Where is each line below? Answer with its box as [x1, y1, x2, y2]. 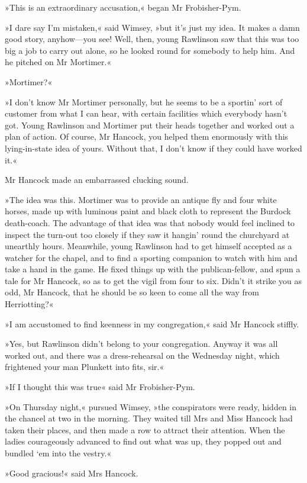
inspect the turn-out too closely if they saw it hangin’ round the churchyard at [5, 228, 290, 240]
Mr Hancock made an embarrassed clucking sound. [5, 173, 189, 186]
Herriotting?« [5, 298, 54, 310]
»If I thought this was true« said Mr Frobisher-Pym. [5, 381, 195, 393]
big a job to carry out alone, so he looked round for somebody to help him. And [5, 44, 295, 56]
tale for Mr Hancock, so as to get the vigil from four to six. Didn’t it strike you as [5, 274, 302, 286]
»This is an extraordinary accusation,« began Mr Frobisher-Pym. [5, 1, 241, 13]
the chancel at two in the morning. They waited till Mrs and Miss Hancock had [5, 412, 293, 424]
